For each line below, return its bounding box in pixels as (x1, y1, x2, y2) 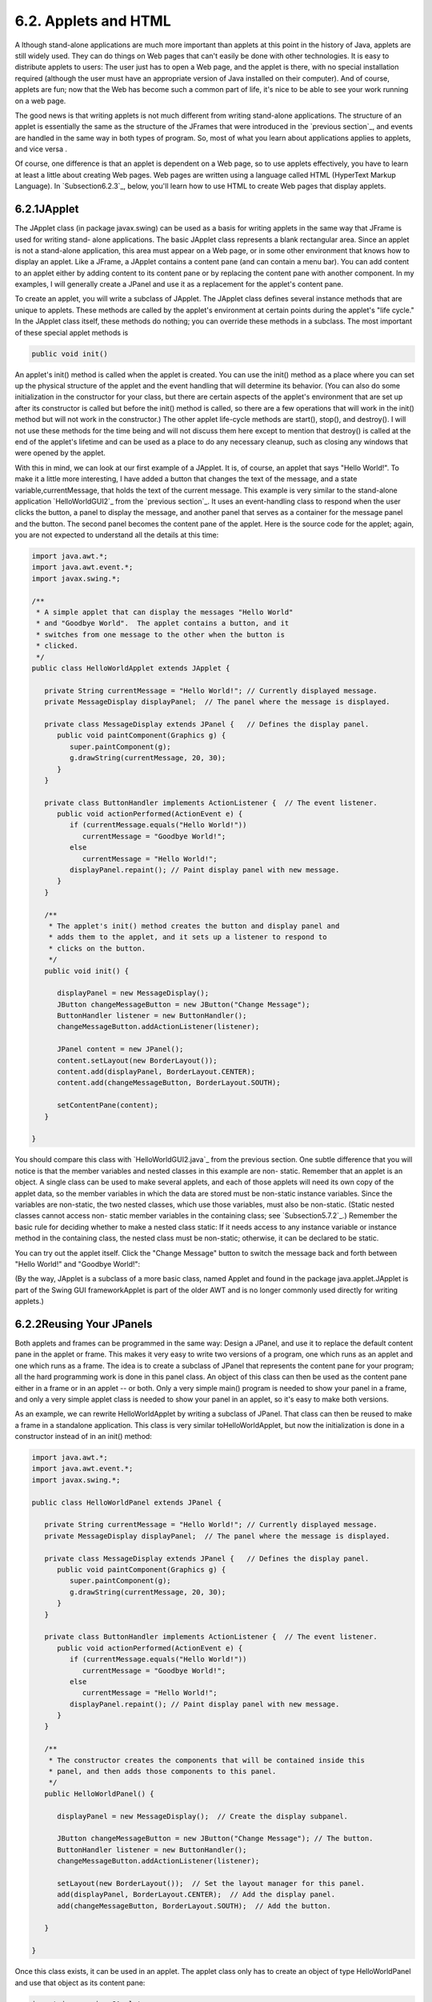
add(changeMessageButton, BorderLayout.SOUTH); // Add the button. (57, 1901, 332, 1910)
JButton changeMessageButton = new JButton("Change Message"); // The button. (57, 1834, 374, 1843)
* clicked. (36, 641, 79, 650)
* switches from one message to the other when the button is (36, 629, 286, 639)
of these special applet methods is (14, 328, 129, 337)
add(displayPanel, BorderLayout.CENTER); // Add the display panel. (57, 1890, 336, 1899)
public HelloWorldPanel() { (44, 1789, 155, 1798)
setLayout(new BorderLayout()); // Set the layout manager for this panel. (57, 1879, 366, 1887)
